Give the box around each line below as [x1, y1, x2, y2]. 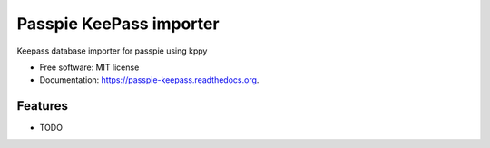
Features [16, 98, 68, 113]
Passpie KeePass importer [16, 14, 220, 34]
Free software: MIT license [39, 62, 140, 73]
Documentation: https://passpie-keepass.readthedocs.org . [39, 74, 260, 85]
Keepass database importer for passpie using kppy [16, 45, 208, 56]
